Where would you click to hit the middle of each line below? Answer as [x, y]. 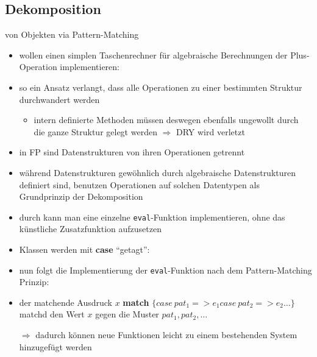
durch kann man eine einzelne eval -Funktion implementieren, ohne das [152, 217]
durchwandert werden [59, 99]
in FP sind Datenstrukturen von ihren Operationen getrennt [132, 152]
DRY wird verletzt [211, 131]
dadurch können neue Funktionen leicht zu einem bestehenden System [166, 335]
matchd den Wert [52, 314]
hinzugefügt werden [55, 346]
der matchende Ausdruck [66, 302]
